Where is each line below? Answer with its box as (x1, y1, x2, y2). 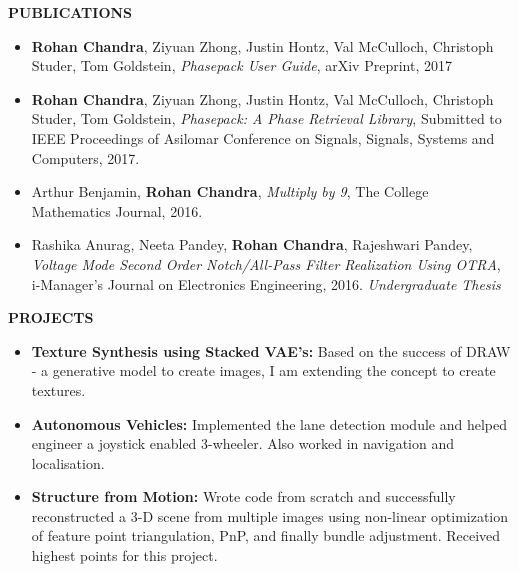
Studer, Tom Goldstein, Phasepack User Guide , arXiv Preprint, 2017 (31, 55, 452, 76)
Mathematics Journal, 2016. (31, 200, 203, 221)
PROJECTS (8, 307, 94, 328)
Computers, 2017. (31, 147, 140, 168)
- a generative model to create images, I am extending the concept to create (31, 360, 496, 381)
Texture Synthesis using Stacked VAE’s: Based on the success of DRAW (31, 340, 511, 361)
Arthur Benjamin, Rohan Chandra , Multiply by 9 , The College (31, 181, 429, 202)
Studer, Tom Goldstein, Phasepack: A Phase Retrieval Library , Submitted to (31, 108, 502, 129)
